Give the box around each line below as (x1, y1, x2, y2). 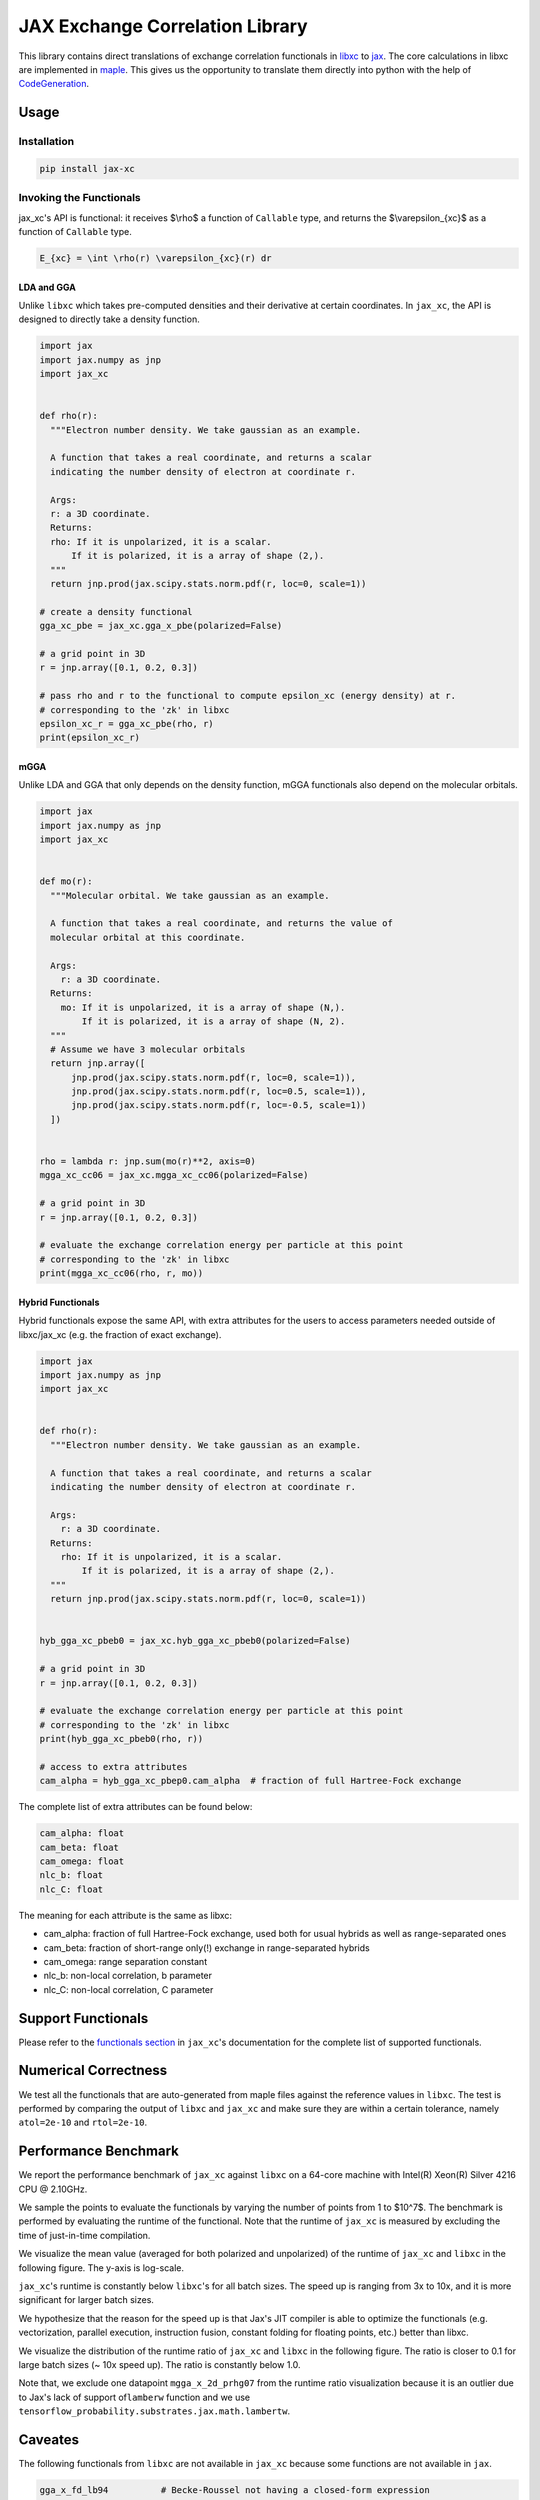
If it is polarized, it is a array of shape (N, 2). (81, 1016, 346, 1027)
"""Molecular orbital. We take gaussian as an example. (50, 890, 330, 901)
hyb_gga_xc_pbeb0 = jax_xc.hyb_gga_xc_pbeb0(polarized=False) (39, 1635, 351, 1647)
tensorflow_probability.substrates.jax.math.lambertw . (18, 2405, 290, 2417)
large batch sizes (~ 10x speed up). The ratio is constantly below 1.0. (18, 2358, 301, 2370)
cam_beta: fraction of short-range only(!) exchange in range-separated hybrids (43, 1941, 370, 1954)
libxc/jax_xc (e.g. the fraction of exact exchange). (18, 1328, 222, 1340)
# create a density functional (39, 606, 194, 617)
